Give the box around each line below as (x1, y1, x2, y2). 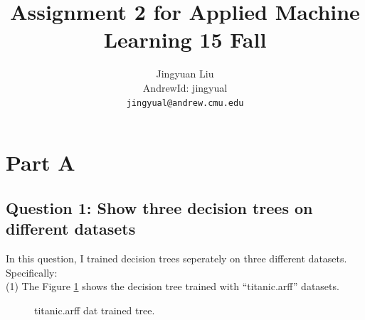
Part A (6, 148, 75, 177)
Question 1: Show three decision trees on (6, 196, 313, 218)
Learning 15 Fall (103, 25, 267, 54)
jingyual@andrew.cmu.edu (126, 97, 244, 108)
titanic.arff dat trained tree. (34, 302, 155, 317)
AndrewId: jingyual (142, 80, 228, 95)
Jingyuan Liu (156, 66, 214, 81)
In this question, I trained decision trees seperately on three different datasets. (6, 250, 347, 265)
